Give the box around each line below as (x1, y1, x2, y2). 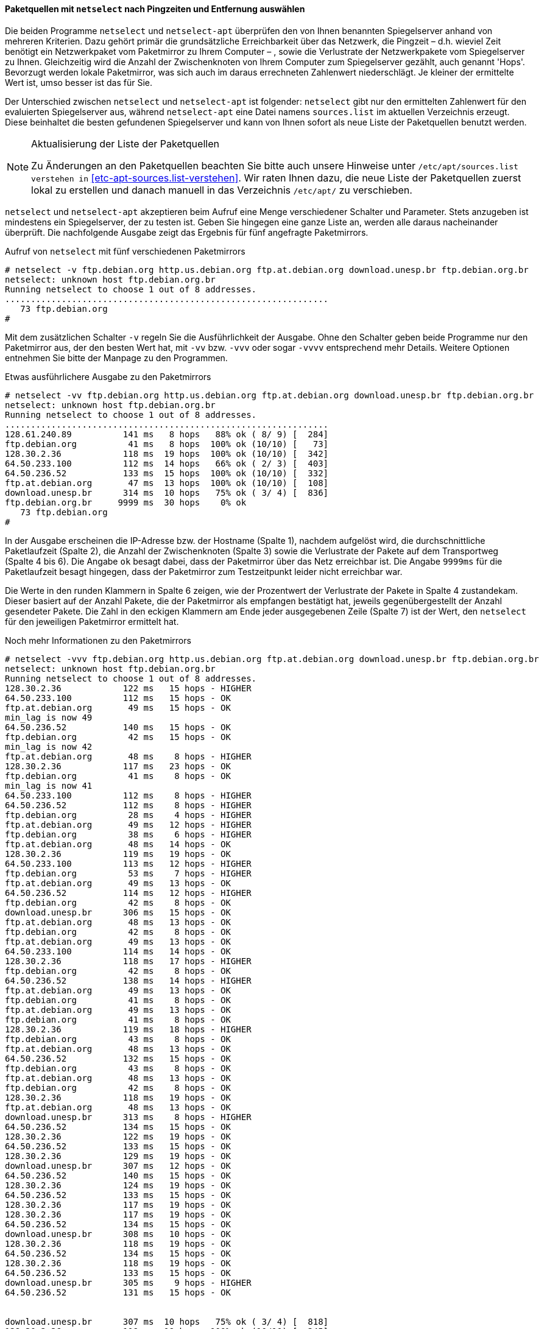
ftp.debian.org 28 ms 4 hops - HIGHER (5, 809, 252, 820)
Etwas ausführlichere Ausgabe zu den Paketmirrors (5, 371, 211, 382)
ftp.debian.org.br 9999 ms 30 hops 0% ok (5, 497, 247, 507)
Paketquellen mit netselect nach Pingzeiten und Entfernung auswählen (5, 4, 305, 14)
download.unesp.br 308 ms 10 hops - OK (5, 1229, 231, 1239)
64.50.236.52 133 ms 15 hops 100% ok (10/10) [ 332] (5, 468, 329, 478)
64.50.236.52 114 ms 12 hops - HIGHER (5, 887, 252, 898)
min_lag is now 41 (5, 780, 93, 791)
